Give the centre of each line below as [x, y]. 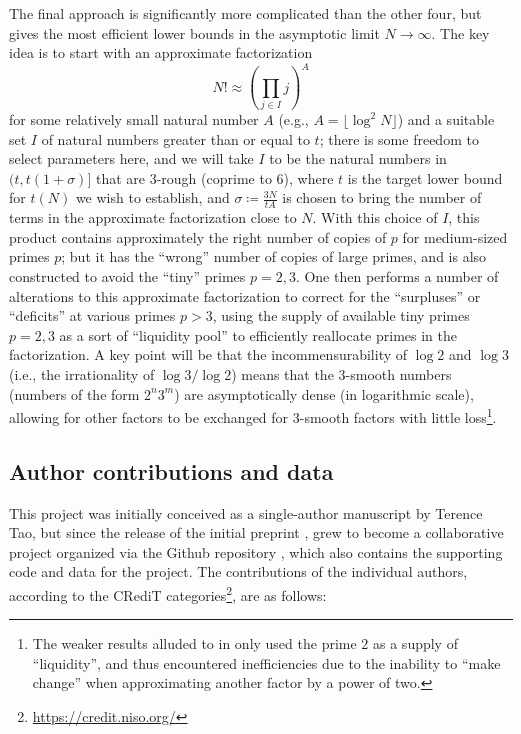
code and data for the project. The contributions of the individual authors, [238, 571]
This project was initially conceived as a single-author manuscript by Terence [246, 512]
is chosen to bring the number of [382, 197]
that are [120, 177]
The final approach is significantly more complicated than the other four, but [245, 13]
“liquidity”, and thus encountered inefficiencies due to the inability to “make [266, 662]
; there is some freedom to [399, 138]
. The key [460, 32]
